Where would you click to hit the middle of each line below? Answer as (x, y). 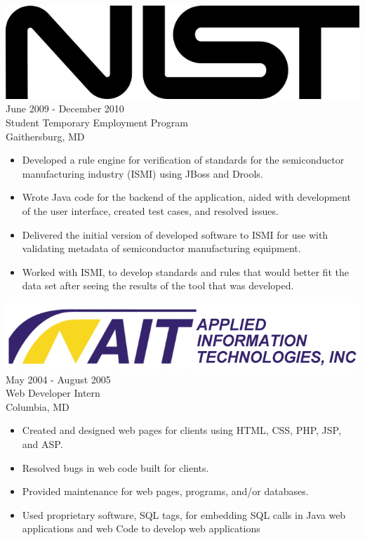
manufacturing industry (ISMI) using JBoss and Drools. (142, 173)
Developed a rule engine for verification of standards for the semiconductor (183, 160)
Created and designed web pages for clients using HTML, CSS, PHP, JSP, (181, 430)
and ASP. (42, 443)
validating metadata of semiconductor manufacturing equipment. (161, 248)
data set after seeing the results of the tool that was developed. (158, 285)
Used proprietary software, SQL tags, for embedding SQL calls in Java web (184, 514)
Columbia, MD (38, 406)
